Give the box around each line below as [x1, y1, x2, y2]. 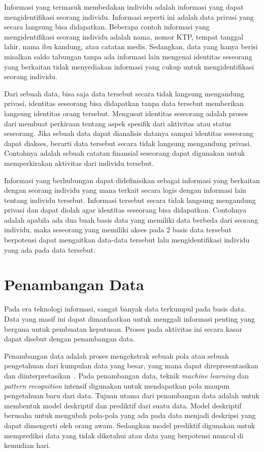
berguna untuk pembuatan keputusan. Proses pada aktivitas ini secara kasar [4, 323, 243, 334]
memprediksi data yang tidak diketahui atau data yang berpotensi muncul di [4, 430, 244, 440]
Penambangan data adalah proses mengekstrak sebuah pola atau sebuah [4, 350, 229, 361]
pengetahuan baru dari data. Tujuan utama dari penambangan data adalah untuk [4, 390, 259, 401]
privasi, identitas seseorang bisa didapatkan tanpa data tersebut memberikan [4, 98, 244, 109]
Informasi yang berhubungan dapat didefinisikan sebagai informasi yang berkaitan [4, 175, 260, 185]
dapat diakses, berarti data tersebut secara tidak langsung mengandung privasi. [4, 137, 252, 148]
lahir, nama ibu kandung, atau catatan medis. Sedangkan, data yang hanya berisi [4, 41, 258, 52]
